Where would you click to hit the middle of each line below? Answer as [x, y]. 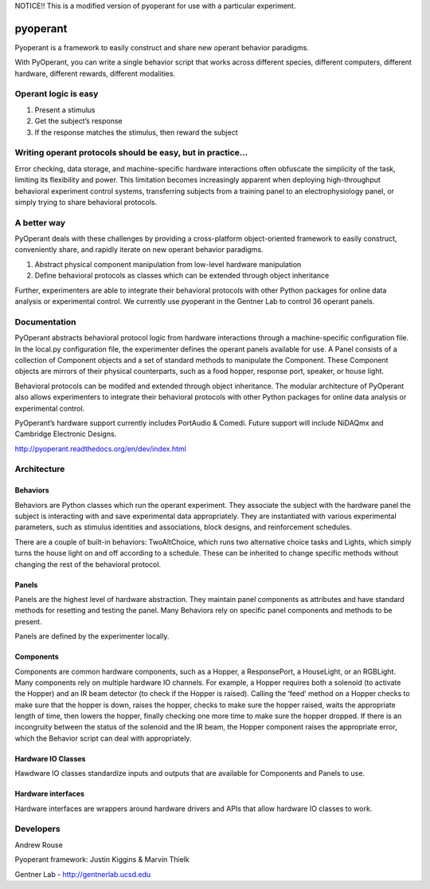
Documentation [45, 321]
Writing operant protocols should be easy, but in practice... [131, 153]
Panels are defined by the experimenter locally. [92, 636]
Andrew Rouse [39, 844]
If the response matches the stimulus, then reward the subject [136, 132]
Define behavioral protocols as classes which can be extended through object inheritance [182, 276]
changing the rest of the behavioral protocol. [88, 564]
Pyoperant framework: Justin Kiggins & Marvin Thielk [102, 859]
